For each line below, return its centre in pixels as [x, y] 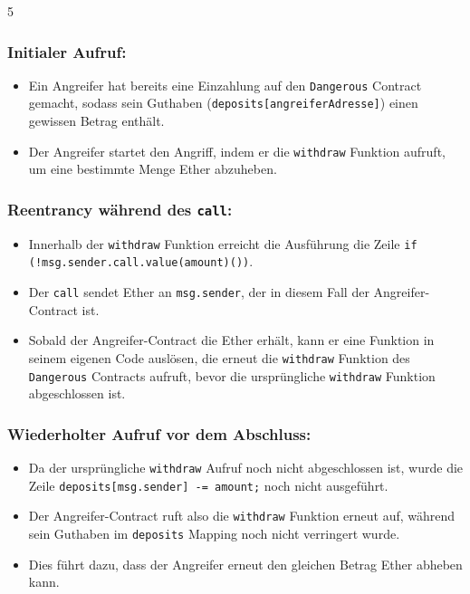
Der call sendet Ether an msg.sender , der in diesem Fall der [199, 292]
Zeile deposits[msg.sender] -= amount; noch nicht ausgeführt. [208, 485]
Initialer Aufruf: [67, 51]
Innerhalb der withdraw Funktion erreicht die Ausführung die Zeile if [223, 243]
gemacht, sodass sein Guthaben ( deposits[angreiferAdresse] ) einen [223, 103]
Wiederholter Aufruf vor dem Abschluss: [159, 433]
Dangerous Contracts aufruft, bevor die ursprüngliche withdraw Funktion [232, 375]
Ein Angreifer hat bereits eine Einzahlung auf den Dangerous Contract [225, 85]
